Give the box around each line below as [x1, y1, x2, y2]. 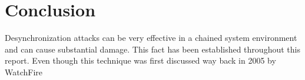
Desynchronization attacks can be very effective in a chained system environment [5, 32, 297, 44]
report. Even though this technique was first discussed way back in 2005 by [5, 54, 276, 67]
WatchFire [5, 65, 43, 78]
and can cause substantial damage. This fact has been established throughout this [5, 43, 300, 55]
